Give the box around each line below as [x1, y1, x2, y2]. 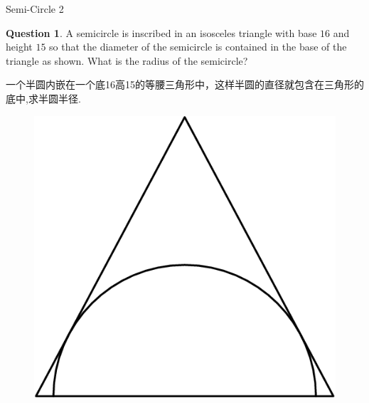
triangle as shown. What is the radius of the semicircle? [6, 53, 248, 68]
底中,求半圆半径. [6, 90, 81, 105]
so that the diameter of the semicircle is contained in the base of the [49, 39, 347, 54]
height [6, 39, 33, 54]
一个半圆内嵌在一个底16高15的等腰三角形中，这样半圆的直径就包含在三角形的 [6, 77, 364, 92]
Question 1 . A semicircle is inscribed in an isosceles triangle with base [6, 25, 317, 40]
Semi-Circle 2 [6, 1, 64, 16]
